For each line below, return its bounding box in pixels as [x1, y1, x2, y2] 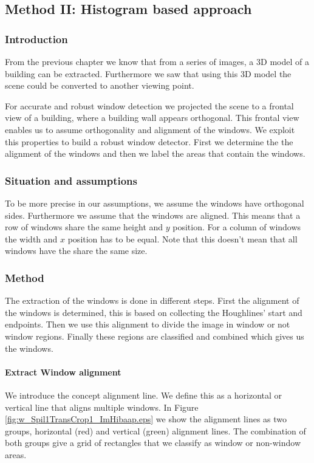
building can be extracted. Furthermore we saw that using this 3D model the [5, 67, 292, 80]
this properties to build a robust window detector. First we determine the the [5, 135, 293, 148]
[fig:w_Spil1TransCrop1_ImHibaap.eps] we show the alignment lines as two [5, 413, 287, 425]
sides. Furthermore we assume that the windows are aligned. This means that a [5, 208, 301, 221]
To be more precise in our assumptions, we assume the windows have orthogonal [5, 196, 304, 209]
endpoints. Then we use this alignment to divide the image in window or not [5, 318, 290, 331]
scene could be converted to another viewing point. [5, 79, 194, 92]
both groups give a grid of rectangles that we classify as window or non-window [5, 436, 301, 449]
